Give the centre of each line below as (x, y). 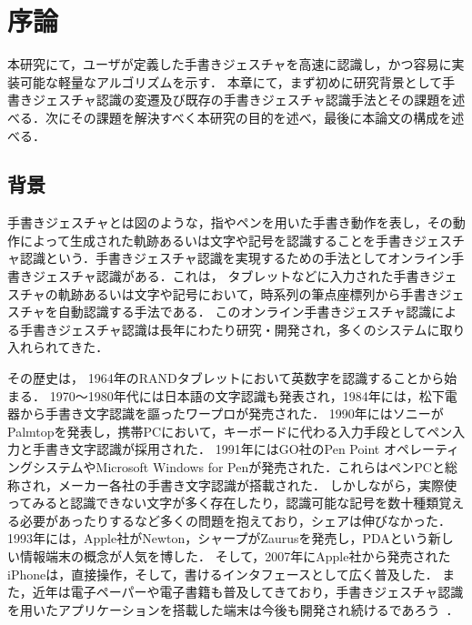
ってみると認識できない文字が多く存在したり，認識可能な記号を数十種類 (223, 503)
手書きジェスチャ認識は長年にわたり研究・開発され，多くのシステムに (230, 329)
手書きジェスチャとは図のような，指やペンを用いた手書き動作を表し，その (230, 222)
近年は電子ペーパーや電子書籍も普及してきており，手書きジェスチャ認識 (248, 592)
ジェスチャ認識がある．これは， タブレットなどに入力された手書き (232, 276)
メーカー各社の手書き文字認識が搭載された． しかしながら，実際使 (257, 484)
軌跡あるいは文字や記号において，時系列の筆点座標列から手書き (248, 293)
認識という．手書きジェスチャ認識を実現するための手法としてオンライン (236, 258)
